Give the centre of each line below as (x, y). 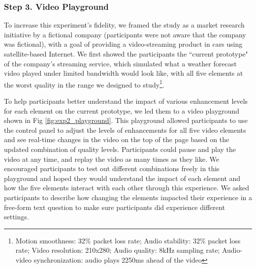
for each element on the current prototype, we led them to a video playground (122, 110)
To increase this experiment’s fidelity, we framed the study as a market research (124, 25)
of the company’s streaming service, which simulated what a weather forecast (120, 63)
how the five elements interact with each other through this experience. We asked (127, 188)
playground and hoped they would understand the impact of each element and (122, 178)
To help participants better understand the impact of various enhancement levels (126, 101)
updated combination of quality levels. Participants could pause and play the (120, 149)
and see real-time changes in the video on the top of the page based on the (117, 139)
